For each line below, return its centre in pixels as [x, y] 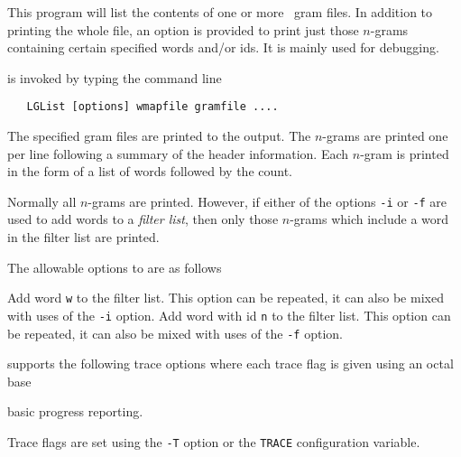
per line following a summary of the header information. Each [178, 153]
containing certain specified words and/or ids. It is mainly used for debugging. [223, 47]
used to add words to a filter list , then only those [143, 219]
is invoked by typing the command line [115, 77]
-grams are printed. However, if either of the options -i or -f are [267, 201]
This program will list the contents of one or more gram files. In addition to [220, 12]
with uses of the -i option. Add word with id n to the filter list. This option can [229, 315]
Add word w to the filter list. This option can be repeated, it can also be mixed [226, 298]
